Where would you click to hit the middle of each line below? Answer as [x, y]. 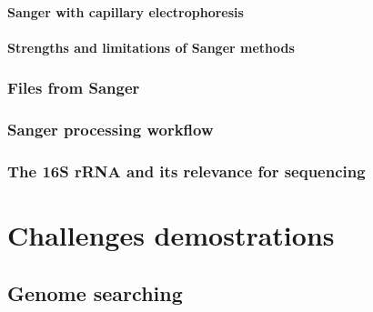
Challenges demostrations [171, 235]
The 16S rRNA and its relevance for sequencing [186, 171]
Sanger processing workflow [111, 130]
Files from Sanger [74, 88]
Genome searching [95, 292]
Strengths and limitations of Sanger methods [151, 47]
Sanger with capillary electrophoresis [126, 11]
